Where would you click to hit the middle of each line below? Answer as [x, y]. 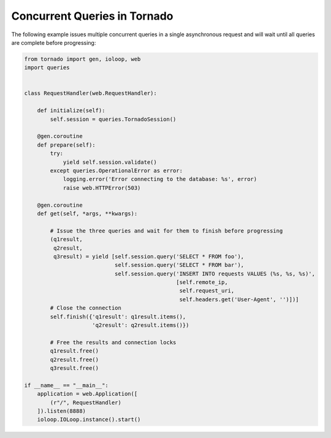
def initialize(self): [71, 111]
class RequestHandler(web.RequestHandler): [91, 93]
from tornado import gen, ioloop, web [82, 59]
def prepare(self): [67, 145]
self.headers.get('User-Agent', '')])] [239, 299]
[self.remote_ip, [202, 282]
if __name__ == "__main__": [66, 385]
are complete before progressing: [54, 42]
